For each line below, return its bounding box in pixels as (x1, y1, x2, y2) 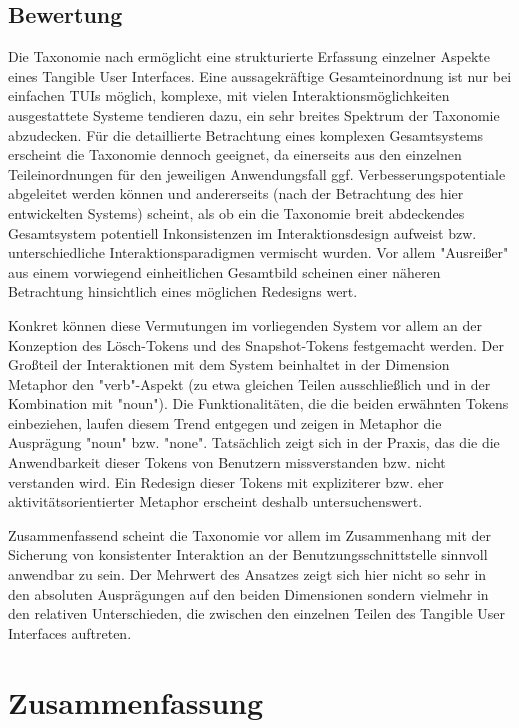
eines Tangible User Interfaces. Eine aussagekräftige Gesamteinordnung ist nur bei (8, 65, 512, 86)
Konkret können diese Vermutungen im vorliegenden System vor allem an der (8, 314, 483, 335)
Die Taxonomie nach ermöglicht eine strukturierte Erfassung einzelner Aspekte (8, 46, 490, 67)
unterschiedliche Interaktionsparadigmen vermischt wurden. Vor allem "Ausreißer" (8, 242, 509, 263)
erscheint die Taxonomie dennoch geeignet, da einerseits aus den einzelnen (8, 144, 462, 165)
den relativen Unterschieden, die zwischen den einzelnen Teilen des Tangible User (8, 603, 505, 624)
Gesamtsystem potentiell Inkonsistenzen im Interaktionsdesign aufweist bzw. (8, 222, 477, 243)
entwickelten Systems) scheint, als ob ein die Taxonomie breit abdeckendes (8, 202, 465, 223)
